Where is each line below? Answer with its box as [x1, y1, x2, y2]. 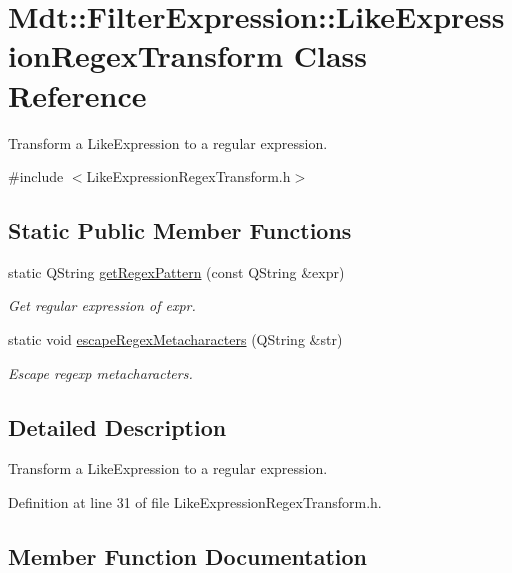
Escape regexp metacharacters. [8, 362, 193, 383]
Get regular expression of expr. [8, 295, 196, 316]
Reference [8, 74, 147, 115]
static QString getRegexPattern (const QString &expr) [8, 261, 345, 282]
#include [8, 166, 64, 187]
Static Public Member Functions [8, 215, 352, 246]
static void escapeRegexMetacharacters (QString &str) [8, 329, 343, 350]
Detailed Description [8, 411, 227, 442]
